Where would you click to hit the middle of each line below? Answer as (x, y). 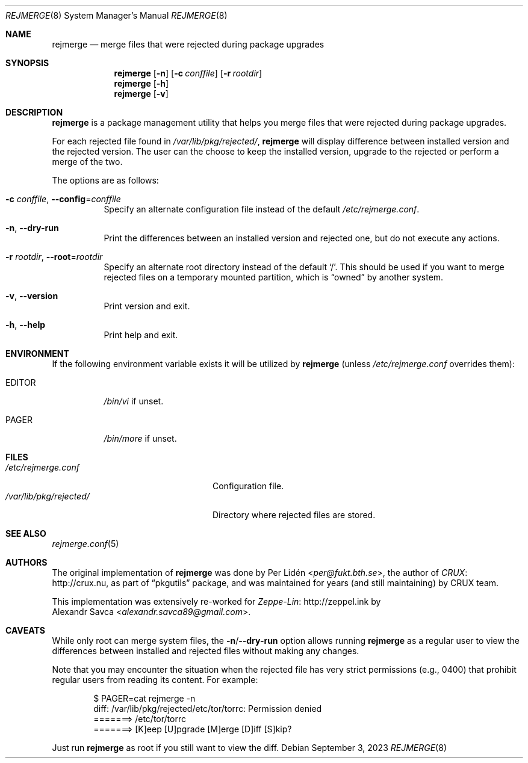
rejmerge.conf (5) (85, 544)
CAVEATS (25, 630)
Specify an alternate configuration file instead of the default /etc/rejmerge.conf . (262, 209)
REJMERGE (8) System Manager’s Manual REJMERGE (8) (116, 15)
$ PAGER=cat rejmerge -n (144, 698)
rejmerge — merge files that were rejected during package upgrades (188, 44)
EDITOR (21, 382)
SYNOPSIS (27, 63)
